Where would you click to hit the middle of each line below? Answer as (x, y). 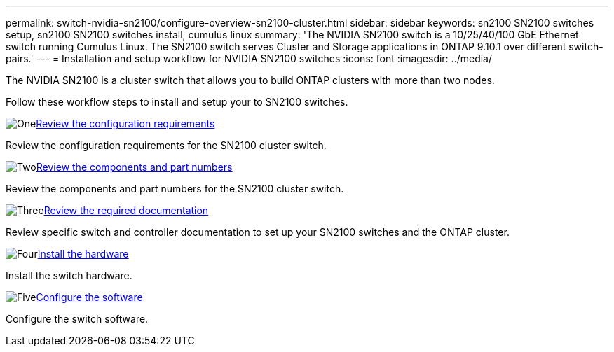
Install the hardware (83, 254)
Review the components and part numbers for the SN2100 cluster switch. (175, 189)
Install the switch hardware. (69, 275)
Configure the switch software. (77, 319)
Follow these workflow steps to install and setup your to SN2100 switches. (177, 102)
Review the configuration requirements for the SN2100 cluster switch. (166, 145)
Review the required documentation (126, 210)
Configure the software (89, 297)
